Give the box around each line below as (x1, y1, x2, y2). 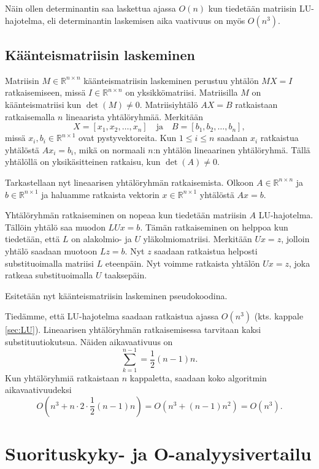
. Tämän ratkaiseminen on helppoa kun (140, 220, 288, 233)
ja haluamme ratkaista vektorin (41, 188, 159, 200)
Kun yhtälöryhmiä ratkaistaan (5, 371, 120, 384)
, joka (288, 256, 310, 269)
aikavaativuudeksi (5, 383, 72, 396)
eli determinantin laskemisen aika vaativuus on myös (47, 13, 245, 26)
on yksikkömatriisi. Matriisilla (125, 86, 238, 99)
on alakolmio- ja (71, 232, 132, 245)
